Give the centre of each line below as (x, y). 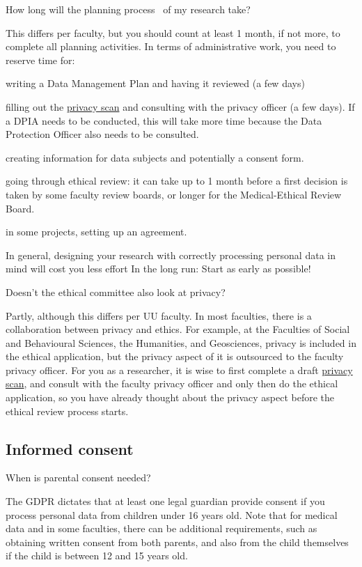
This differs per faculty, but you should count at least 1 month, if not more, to (173, 32)
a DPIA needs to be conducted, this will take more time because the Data (164, 120)
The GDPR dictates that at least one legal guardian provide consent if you (165, 501)
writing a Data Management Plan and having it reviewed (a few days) (155, 83)
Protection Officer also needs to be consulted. (102, 134)
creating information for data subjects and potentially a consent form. (155, 157)
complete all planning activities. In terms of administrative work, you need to (171, 46)
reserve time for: (40, 60)
